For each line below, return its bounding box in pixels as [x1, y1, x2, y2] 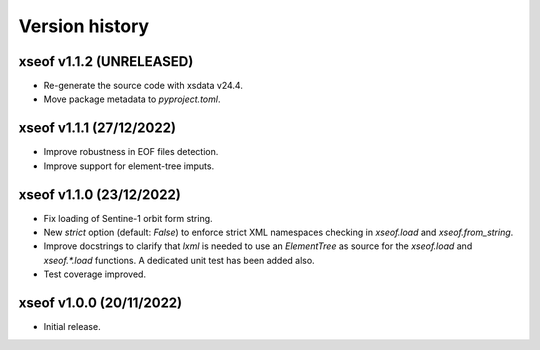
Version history [18, 15, 150, 37]
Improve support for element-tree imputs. [43, 160, 215, 172]
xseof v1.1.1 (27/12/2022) [18, 120, 177, 137]
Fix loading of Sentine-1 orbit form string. [43, 212, 214, 224]
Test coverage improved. [43, 268, 147, 280]
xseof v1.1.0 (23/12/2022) [18, 186, 182, 203]
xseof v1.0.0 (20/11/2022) [18, 295, 183, 312]
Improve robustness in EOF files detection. [43, 146, 219, 158]
